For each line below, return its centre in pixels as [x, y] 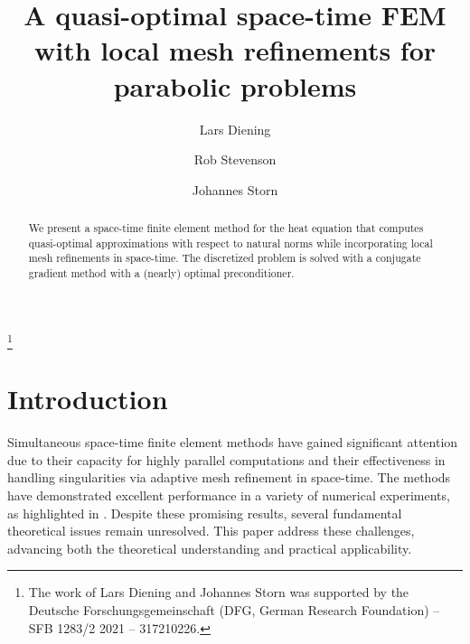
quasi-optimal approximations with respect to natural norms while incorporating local [230, 243]
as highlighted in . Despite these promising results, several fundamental [205, 513]
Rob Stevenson [235, 159]
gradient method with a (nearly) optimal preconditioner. [161, 273]
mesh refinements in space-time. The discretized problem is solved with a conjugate [225, 258]
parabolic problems [235, 85]
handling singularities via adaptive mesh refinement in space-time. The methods [229, 477]
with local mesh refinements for [235, 50]
